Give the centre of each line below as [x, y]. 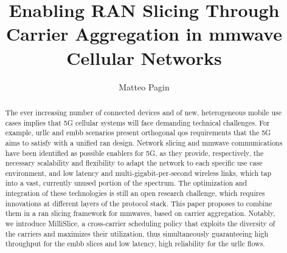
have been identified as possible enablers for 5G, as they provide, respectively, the [134, 153]
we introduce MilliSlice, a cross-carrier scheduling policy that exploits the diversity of [140, 224]
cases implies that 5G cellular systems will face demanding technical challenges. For [137, 122]
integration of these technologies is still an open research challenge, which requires [135, 193]
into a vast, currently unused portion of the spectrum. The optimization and [126, 183]
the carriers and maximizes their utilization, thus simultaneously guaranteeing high [137, 233]
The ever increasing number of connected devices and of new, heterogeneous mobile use [143, 112]
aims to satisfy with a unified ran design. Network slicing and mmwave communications [144, 142]
